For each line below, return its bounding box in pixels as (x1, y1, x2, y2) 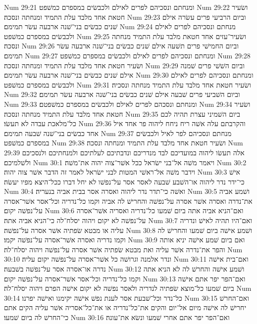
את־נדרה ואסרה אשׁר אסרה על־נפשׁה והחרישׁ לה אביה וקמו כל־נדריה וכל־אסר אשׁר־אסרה (4, 195, 253, 206)
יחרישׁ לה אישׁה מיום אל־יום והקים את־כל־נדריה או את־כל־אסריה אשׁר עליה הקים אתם (4, 302, 247, 313)
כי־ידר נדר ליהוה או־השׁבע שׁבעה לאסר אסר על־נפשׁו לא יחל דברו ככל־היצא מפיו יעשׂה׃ (4, 176, 245, 186)
